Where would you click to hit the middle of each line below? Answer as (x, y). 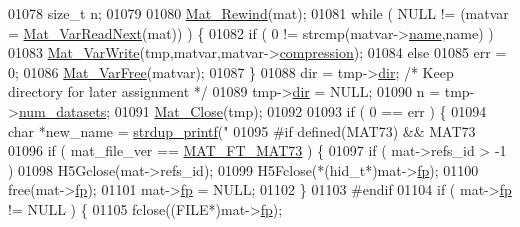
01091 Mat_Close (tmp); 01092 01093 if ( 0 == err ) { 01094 (300, 110)
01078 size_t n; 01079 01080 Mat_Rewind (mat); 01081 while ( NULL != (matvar (258, 13)
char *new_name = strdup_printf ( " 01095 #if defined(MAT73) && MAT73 (242, 130)
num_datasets (62, 110)
